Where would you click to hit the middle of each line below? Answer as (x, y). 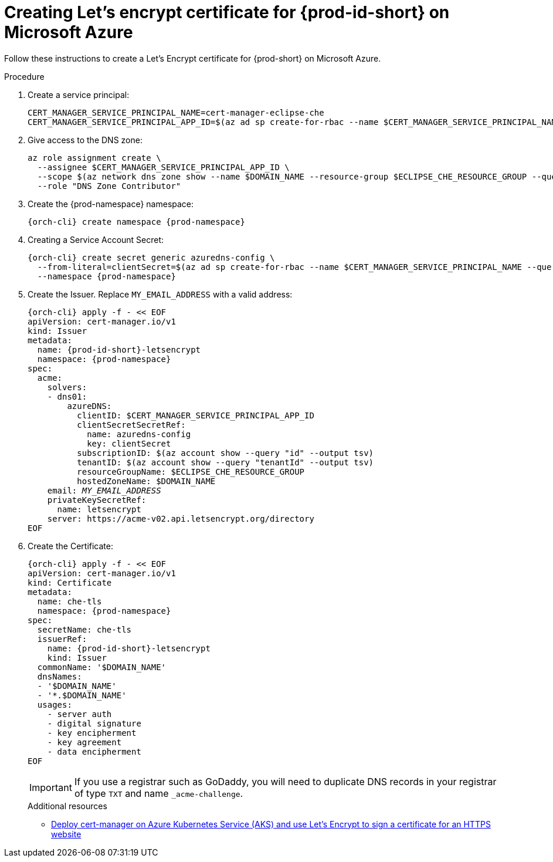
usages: (55, 704)
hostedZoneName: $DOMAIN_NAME (146, 481)
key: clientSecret (129, 443)
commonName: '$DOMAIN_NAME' (102, 667)
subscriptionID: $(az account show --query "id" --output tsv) (225, 453)
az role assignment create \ (94, 158)
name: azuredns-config (139, 434)
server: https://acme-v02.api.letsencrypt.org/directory (181, 518)
